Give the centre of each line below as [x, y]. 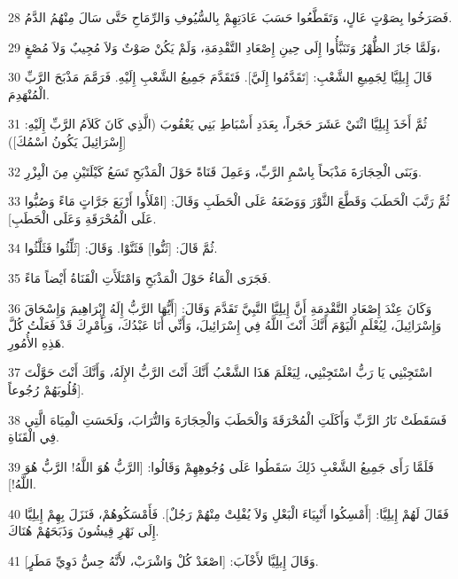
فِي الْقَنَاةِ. [34, 437]
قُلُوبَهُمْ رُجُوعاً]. [46, 389]
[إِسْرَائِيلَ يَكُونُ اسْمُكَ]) [67, 141]
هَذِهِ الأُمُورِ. [37, 342]
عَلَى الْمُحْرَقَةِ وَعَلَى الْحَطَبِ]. [82, 218]
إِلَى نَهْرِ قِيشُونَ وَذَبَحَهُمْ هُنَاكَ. [84, 531]
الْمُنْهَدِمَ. [29, 94]
